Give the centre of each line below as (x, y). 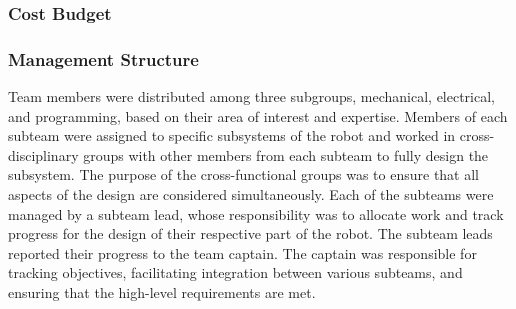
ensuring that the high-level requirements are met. (162, 292)
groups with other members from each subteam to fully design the (286, 154)
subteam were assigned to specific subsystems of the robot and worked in (232, 135)
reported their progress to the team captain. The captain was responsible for (242, 252)
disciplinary (43, 154)
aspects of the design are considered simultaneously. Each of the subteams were (251, 194)
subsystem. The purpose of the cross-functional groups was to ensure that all (244, 174)
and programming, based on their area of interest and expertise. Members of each (258, 115)
